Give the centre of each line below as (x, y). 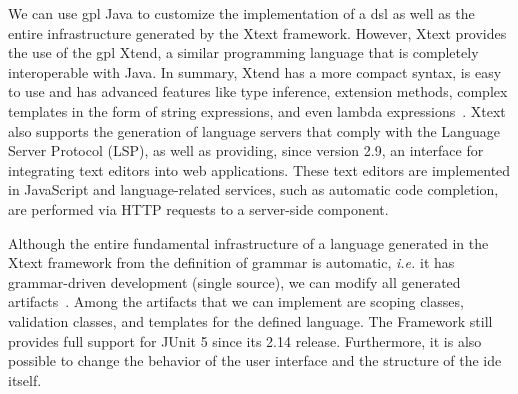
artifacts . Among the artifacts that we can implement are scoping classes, (236, 301)
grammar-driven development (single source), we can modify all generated (234, 281)
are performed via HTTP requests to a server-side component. (198, 208)
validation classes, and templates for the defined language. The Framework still (250, 320)
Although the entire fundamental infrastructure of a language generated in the (248, 242)
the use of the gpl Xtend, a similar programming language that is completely (243, 52)
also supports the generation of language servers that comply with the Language (254, 130)
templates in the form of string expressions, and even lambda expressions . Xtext (257, 110)
